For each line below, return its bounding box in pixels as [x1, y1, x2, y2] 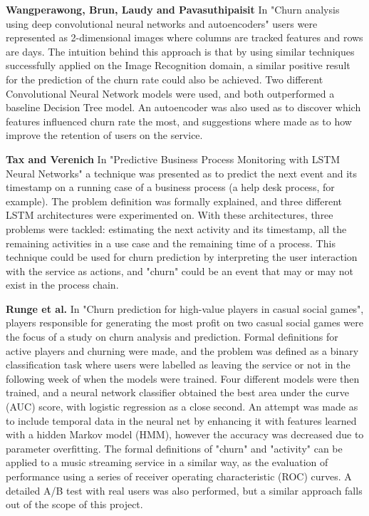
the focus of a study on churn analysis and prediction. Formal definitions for [6, 329, 338, 344]
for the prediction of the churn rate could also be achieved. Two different [6, 71, 323, 86]
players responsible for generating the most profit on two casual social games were [6, 315, 363, 330]
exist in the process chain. [6, 277, 119, 292]
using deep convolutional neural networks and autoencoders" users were [6, 16, 318, 31]
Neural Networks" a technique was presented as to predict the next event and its [6, 165, 357, 180]
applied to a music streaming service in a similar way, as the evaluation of [6, 455, 328, 470]
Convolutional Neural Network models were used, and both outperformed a [6, 86, 335, 100]
